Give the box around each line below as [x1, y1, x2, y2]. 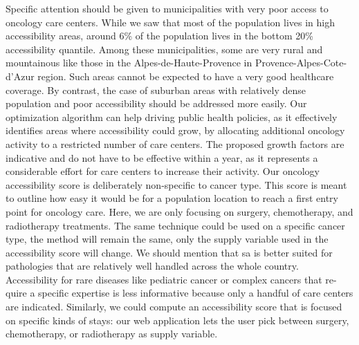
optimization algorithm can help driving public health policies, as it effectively [6, 109, 338, 124]
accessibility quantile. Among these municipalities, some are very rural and [6, 41, 323, 56]
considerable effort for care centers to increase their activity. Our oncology [6, 164, 320, 178]
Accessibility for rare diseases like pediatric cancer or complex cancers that [6, 272, 322, 286]
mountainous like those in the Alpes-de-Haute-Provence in [6, 55, 252, 70]
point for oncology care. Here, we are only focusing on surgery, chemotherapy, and [6, 204, 353, 218]
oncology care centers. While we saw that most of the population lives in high [6, 15, 335, 29]
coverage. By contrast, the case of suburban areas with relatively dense [6, 82, 306, 97]
